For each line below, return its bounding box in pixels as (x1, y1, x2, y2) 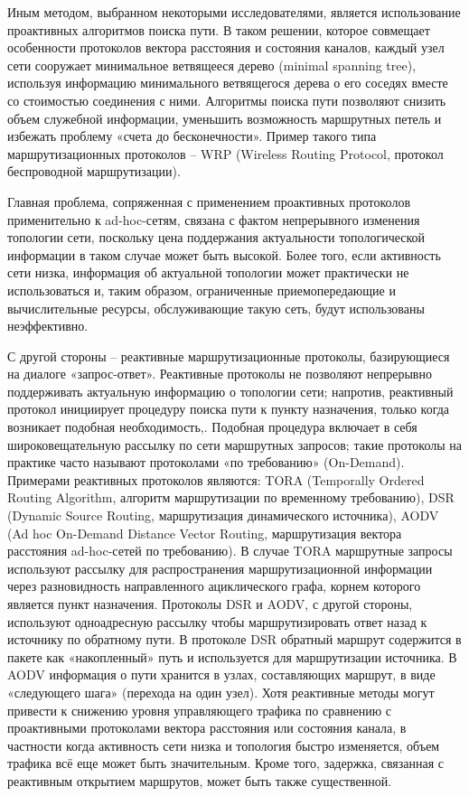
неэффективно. (7, 316, 89, 335)
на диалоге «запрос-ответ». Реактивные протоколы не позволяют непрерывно (7, 364, 432, 383)
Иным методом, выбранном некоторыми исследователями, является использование (7, 3, 461, 21)
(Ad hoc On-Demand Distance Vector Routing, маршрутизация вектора (7, 523, 402, 542)
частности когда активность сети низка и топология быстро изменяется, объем (7, 735, 440, 754)
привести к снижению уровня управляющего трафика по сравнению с (7, 700, 392, 719)
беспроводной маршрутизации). (7, 162, 181, 181)
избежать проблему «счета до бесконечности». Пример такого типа (7, 126, 377, 145)
